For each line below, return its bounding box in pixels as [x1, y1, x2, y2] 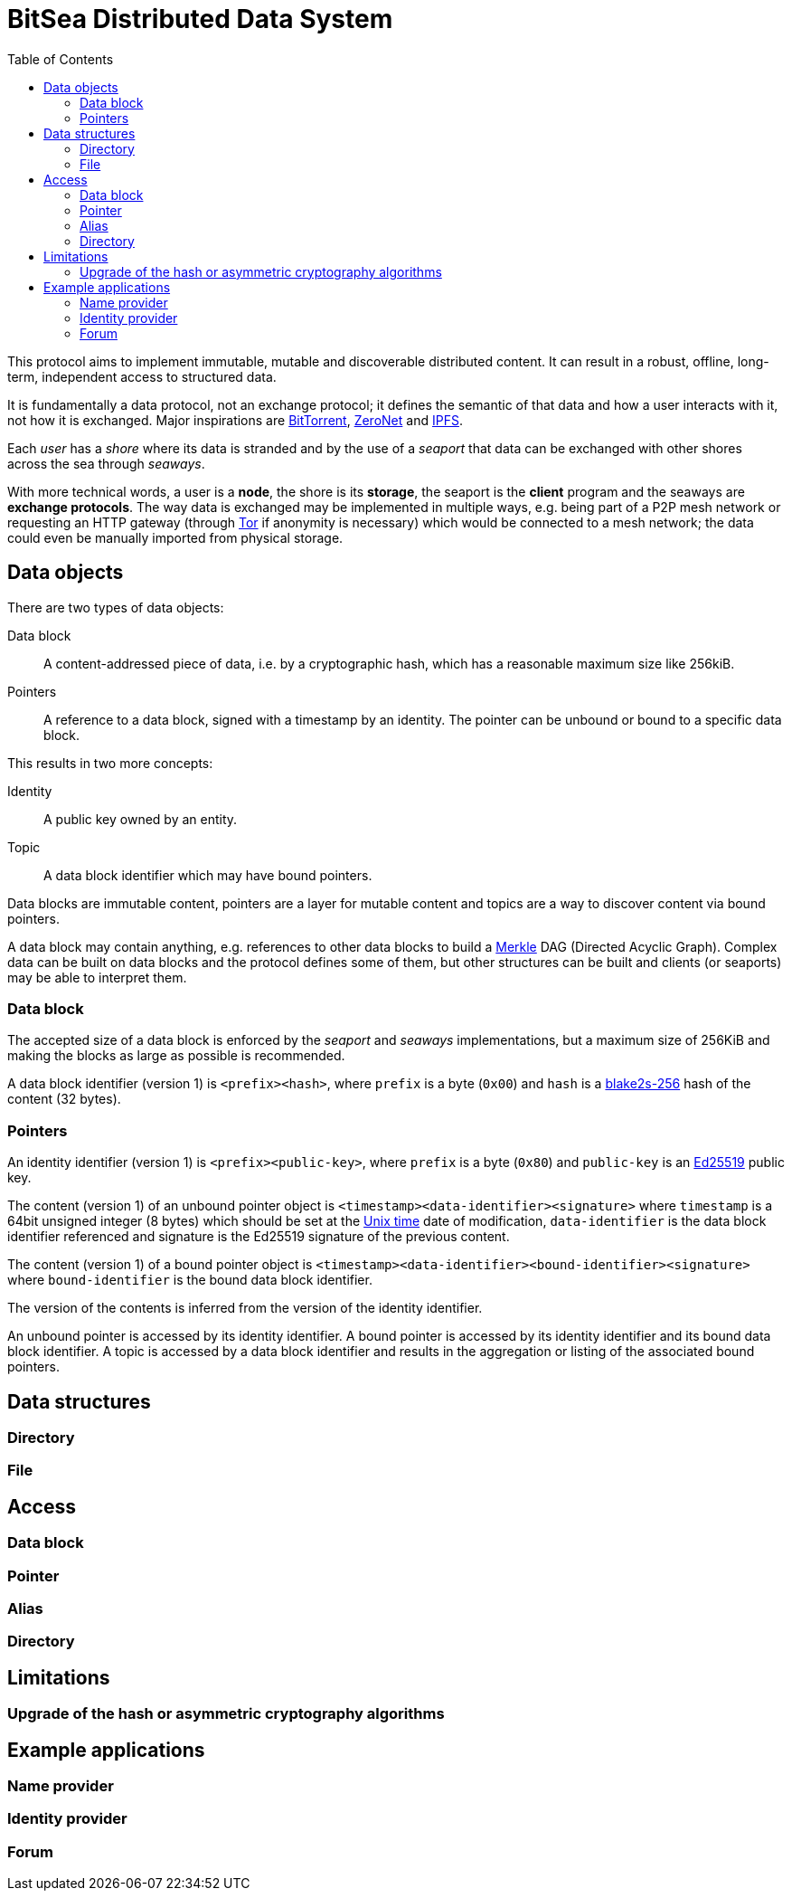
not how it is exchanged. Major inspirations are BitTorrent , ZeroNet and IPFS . [7, 412, 463, 428]
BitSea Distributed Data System [7, 4, 393, 34]
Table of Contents [7, 51, 114, 67]
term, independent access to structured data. [7, 368, 277, 384]
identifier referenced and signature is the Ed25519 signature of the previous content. [7, 1229, 510, 1245]
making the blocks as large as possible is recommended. [7, 1048, 345, 1064]
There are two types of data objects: [7, 599, 224, 615]
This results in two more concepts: [7, 754, 213, 771]
